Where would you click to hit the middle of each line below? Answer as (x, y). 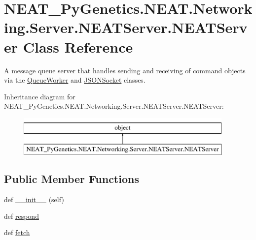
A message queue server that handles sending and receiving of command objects (125, 70)
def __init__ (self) (34, 199)
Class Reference (78, 46)
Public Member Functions (72, 179)
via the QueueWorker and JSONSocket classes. (75, 80)
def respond (21, 216)
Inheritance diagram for (40, 96)
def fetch (17, 232)
